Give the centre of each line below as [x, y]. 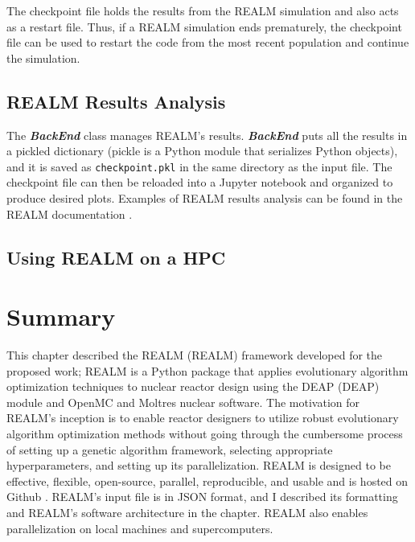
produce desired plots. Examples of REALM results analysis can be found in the [205, 198]
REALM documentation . [70, 214]
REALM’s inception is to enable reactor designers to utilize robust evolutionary [203, 418]
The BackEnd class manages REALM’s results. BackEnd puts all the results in [207, 135]
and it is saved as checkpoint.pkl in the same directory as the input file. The [199, 166]
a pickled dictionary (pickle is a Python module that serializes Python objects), [202, 151]
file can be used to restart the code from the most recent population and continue [208, 42]
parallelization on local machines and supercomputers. [140, 528]
